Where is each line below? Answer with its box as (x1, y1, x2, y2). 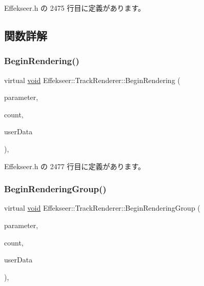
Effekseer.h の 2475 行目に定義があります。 (4, 3, 146, 13)
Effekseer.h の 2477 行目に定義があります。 (4, 160, 146, 171)
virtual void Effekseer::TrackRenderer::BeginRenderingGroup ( (4, 202, 200, 213)
